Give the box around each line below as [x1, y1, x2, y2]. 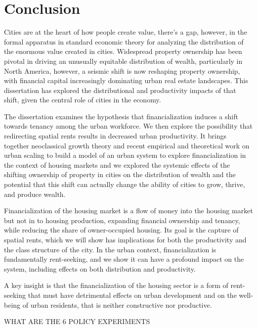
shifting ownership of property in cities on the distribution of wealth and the [4, 169, 236, 180]
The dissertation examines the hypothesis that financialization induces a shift [4, 111, 238, 121]
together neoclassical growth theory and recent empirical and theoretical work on [4, 140, 250, 150]
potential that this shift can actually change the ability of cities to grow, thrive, [4, 179, 245, 189]
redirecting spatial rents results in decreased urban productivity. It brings [4, 131, 226, 141]
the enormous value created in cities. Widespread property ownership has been [4, 46, 242, 56]
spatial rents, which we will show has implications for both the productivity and [4, 234, 247, 244]
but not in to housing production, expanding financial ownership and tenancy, [4, 215, 240, 225]
